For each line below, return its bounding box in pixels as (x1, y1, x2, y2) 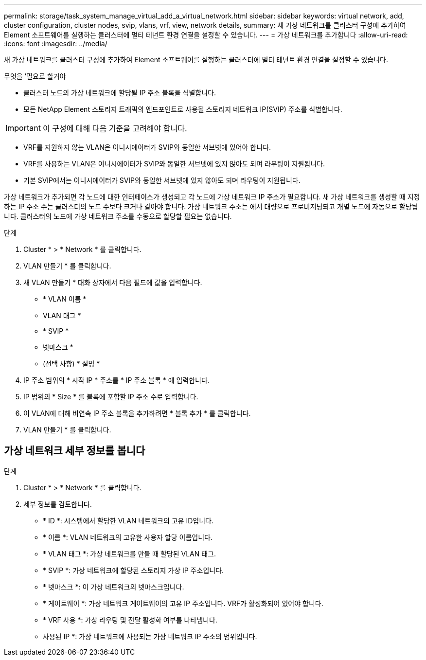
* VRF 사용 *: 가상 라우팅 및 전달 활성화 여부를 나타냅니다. (43, 615, 217, 624)
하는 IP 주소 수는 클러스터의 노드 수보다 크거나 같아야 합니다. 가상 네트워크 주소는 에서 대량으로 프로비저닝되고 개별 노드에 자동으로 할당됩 (4, 202, 418, 211)
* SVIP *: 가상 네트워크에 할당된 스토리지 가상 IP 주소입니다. (43, 566, 224, 574)
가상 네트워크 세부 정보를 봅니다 (4, 445, 145, 457)
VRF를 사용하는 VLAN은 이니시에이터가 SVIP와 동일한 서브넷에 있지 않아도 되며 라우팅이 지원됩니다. (23, 160, 325, 168)
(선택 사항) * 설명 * (43, 359, 100, 368)
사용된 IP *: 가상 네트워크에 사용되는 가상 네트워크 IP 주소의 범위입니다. (43, 632, 257, 641)
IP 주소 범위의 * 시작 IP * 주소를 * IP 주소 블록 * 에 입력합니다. (23, 376, 210, 384)
